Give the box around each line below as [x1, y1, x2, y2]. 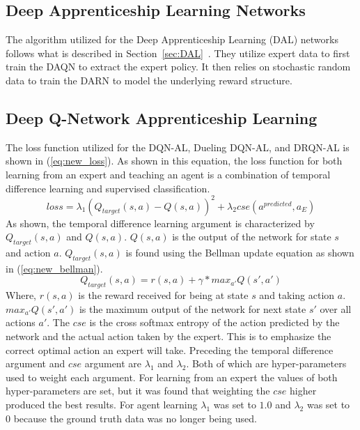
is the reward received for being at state [78, 288, 249, 302]
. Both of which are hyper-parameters [186, 356, 347, 371]
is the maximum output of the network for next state [79, 301, 306, 316]
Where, [6, 288, 36, 302]
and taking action [259, 288, 335, 302]
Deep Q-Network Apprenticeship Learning [6, 107, 318, 128]
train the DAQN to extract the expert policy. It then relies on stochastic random [6, 59, 351, 74]
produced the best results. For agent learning [6, 397, 198, 411]
